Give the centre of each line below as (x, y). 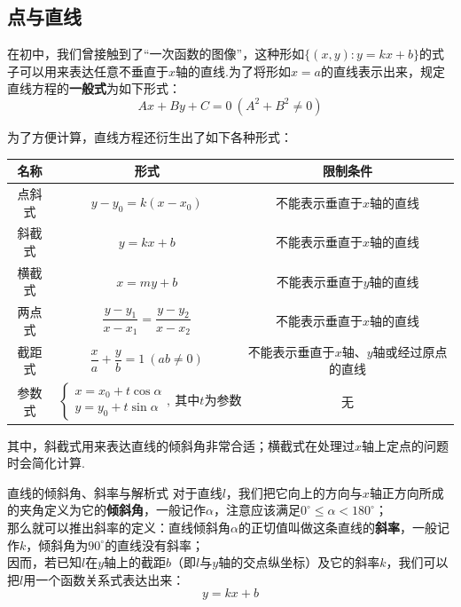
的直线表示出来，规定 (383, 71)
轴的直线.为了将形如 (233, 71)
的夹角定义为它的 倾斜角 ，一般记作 (106, 510)
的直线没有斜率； (155, 544)
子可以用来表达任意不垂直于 (88, 71)
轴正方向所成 (406, 492)
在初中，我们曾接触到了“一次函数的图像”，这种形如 (156, 54)
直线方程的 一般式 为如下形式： (94, 88)
